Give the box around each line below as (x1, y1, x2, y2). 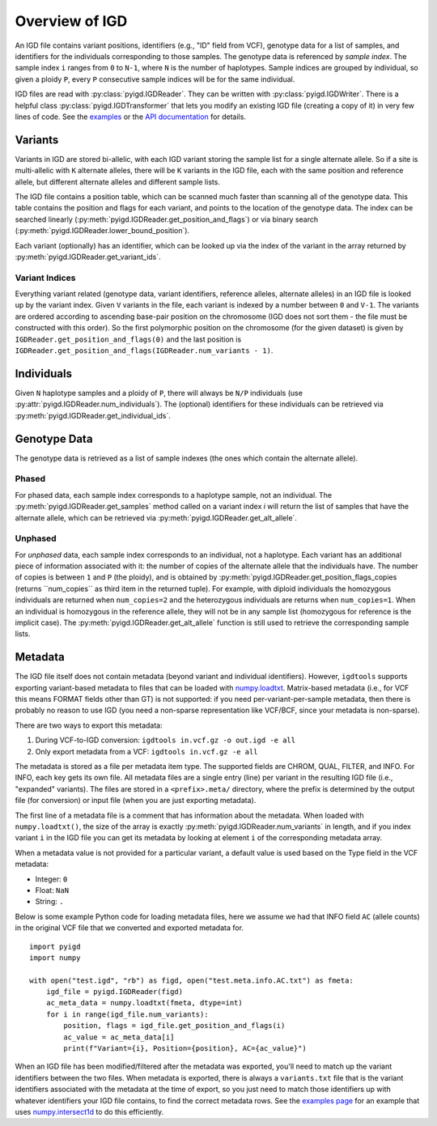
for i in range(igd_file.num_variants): (45, 1009, 210, 1019)
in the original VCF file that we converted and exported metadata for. (15, 923, 244, 933)
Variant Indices (15, 272, 76, 283)
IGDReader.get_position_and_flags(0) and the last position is (15, 334, 242, 344)
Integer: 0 (35, 874, 68, 884)
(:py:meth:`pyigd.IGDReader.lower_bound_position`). (15, 226, 190, 236)
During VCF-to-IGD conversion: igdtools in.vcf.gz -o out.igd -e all (35, 735, 295, 745)
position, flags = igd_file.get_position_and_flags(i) (63, 1021, 286, 1030)
